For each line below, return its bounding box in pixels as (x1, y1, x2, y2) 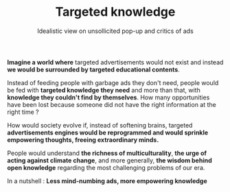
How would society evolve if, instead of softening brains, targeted (7, 121, 193, 129)
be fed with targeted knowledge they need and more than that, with (7, 86, 200, 94)
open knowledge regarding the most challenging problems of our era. (7, 163, 205, 171)
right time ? (7, 108, 39, 116)
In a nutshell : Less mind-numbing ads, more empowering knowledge (7, 176, 207, 185)
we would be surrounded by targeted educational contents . (7, 65, 180, 73)
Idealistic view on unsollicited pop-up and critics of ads (37, 27, 194, 35)
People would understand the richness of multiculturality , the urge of (7, 149, 207, 157)
